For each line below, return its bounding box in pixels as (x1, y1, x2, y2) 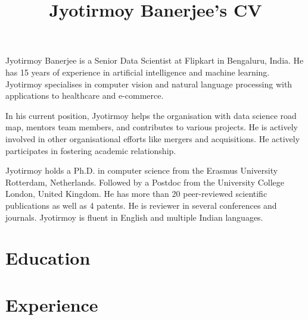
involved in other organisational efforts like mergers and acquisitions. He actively (5, 132, 300, 145)
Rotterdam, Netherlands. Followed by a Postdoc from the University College (5, 175, 285, 188)
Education (5, 246, 91, 270)
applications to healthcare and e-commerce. (5, 89, 164, 102)
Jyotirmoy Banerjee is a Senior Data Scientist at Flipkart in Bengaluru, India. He (5, 54, 304, 67)
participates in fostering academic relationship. (5, 144, 176, 156)
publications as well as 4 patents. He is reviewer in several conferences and (5, 199, 277, 211)
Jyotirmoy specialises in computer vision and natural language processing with (5, 77, 293, 90)
